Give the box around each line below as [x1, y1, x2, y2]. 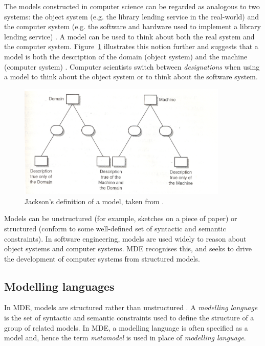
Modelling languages [4, 278, 115, 294]
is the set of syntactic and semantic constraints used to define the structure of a [4, 312, 254, 323]
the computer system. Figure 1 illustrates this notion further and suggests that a [4, 41, 258, 52]
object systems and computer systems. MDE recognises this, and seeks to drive [4, 243, 252, 254]
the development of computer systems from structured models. [4, 253, 200, 264]
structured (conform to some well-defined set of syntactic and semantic [4, 223, 226, 233]
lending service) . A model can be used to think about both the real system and [4, 31, 255, 41]
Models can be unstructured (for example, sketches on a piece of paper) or [4, 213, 237, 224]
